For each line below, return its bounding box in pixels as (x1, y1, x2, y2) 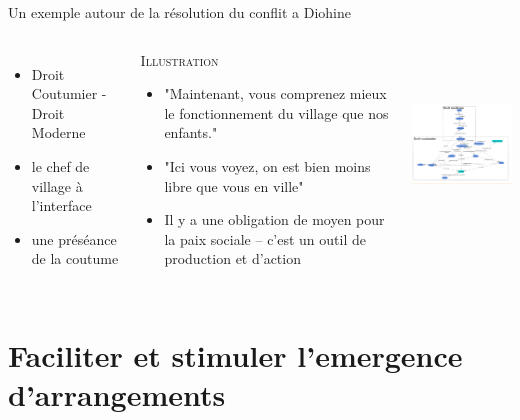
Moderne (31, 122, 86, 143)
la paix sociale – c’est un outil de (164, 228, 366, 249)
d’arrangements (8, 374, 226, 415)
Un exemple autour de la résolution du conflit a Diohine (8, 2, 351, 22)
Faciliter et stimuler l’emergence (8, 335, 463, 376)
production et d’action (164, 248, 301, 269)
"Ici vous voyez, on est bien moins (164, 155, 371, 176)
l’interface (31, 195, 92, 216)
